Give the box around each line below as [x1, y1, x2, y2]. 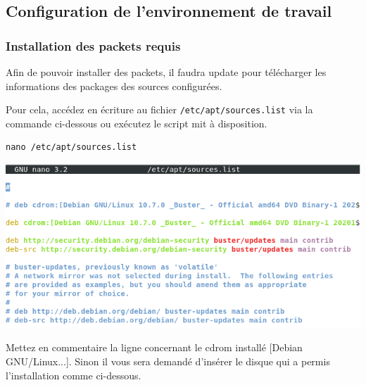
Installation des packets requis [6, 37, 181, 54]
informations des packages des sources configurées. [6, 78, 222, 93]
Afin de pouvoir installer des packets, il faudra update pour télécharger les [6, 65, 327, 79]
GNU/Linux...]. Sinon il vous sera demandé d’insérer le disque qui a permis [6, 353, 330, 368]
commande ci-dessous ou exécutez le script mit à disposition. [6, 115, 267, 130]
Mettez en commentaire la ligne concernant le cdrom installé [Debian [6, 340, 303, 355]
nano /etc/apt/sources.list [6, 142, 137, 153]
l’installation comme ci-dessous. [6, 367, 141, 382]
